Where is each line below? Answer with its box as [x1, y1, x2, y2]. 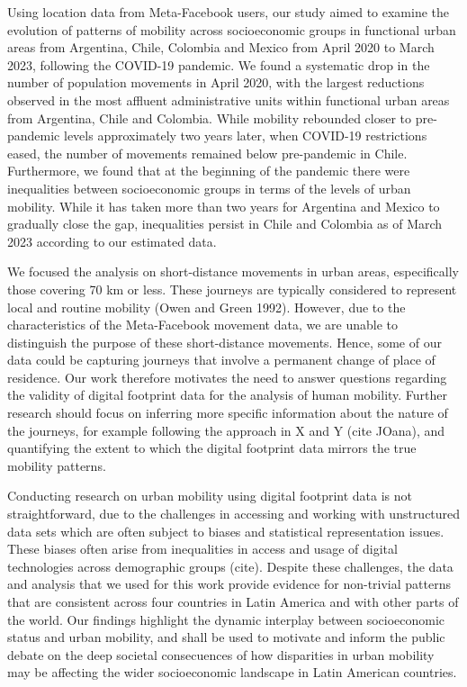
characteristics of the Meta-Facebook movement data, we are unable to [7, 315, 399, 334]
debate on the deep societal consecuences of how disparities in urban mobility [7, 645, 435, 664]
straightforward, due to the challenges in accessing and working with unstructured [7, 504, 461, 523]
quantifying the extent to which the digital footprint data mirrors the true [7, 438, 417, 457]
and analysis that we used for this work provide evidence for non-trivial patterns [7, 574, 451, 593]
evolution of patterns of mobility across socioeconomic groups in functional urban [7, 20, 456, 39]
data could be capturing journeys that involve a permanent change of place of [7, 350, 436, 369]
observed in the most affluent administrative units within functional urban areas [7, 90, 450, 109]
